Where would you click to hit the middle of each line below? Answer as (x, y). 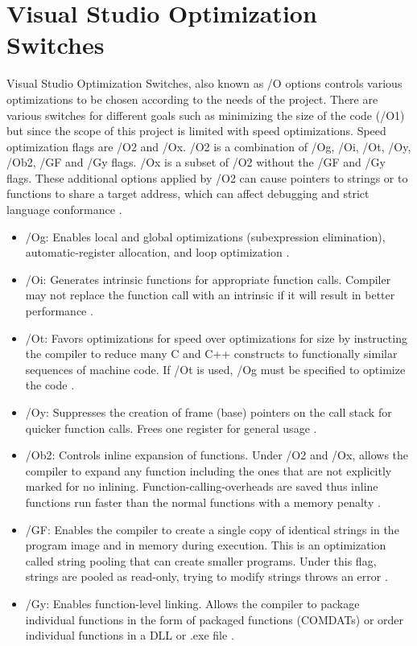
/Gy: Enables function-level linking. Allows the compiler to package (192, 603)
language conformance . (64, 210)
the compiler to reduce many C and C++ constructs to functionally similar (211, 354)
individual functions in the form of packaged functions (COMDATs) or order (215, 619)
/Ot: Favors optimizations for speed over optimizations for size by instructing (216, 337)
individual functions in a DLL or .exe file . (130, 635)
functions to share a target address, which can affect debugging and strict (188, 193)
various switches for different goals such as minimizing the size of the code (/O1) (206, 115)
